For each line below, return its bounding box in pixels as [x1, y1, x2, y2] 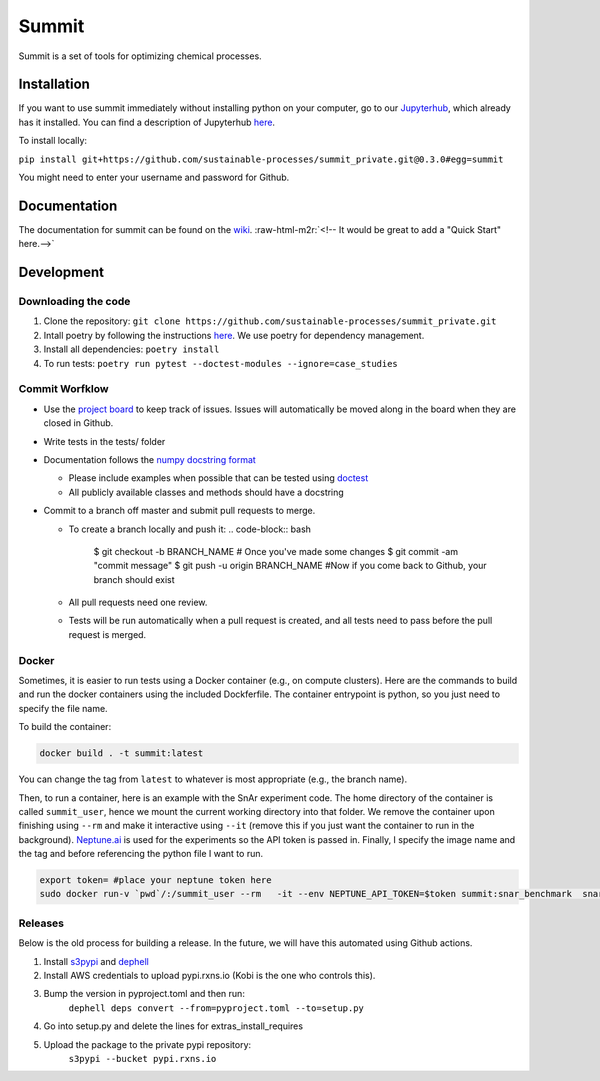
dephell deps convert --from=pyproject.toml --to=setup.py [68, 1002, 365, 1014]
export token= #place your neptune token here [39, 875, 272, 886]
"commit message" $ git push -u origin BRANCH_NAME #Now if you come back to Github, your [93, 560, 487, 572]
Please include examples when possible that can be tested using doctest [68, 472, 369, 484]
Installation [18, 76, 90, 93]
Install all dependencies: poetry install [43, 343, 220, 355]
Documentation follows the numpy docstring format [43, 453, 257, 465]
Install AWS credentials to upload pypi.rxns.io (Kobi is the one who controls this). [43, 969, 376, 981]
